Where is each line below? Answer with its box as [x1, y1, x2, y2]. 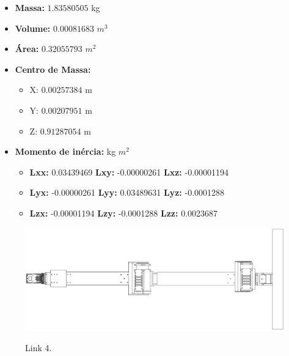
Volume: [15, 21, 51, 34]
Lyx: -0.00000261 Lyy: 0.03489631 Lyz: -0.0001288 [29, 186, 225, 199]
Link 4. [25, 341, 52, 354]
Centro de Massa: [15, 62, 91, 75]
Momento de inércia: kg [15, 145, 116, 158]
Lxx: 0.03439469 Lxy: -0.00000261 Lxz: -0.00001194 [29, 165, 229, 178]
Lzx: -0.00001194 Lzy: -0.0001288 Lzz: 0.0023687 [29, 206, 218, 219]
